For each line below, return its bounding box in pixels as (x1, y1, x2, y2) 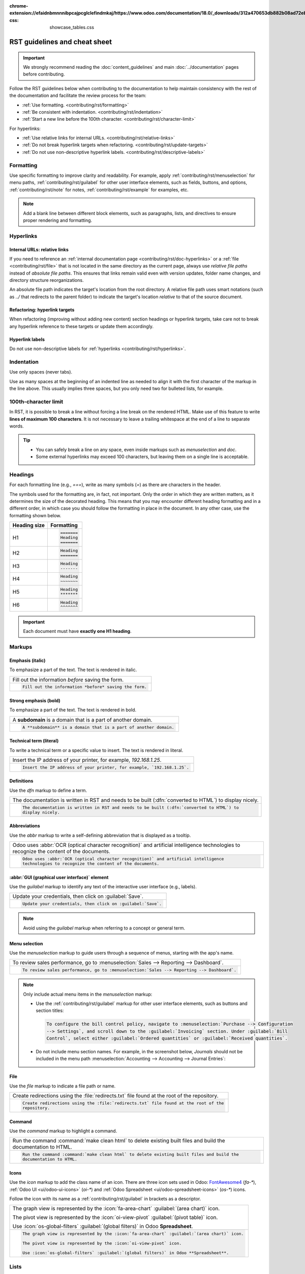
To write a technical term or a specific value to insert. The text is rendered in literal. (9, 747, 184, 753)
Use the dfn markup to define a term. (9, 787, 87, 793)
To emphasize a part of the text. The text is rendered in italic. (9, 667, 137, 673)
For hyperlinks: (9, 125, 41, 131)
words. (9, 423, 24, 429)
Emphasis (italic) (9, 657, 46, 663)
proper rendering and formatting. (23, 217, 93, 223)
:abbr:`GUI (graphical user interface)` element (9, 874, 109, 880)
